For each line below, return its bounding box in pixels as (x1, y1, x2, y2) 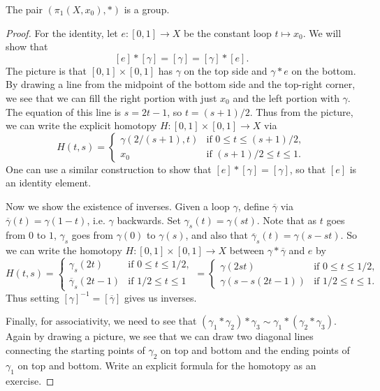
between (229, 243, 265, 258)
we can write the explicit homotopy (6, 118, 157, 133)
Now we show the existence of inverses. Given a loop (6, 198, 230, 213)
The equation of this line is (6, 104, 122, 119)
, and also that (185, 228, 249, 242)
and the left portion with (233, 90, 339, 105)
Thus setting (6, 290, 59, 304)
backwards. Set (117, 212, 181, 227)
